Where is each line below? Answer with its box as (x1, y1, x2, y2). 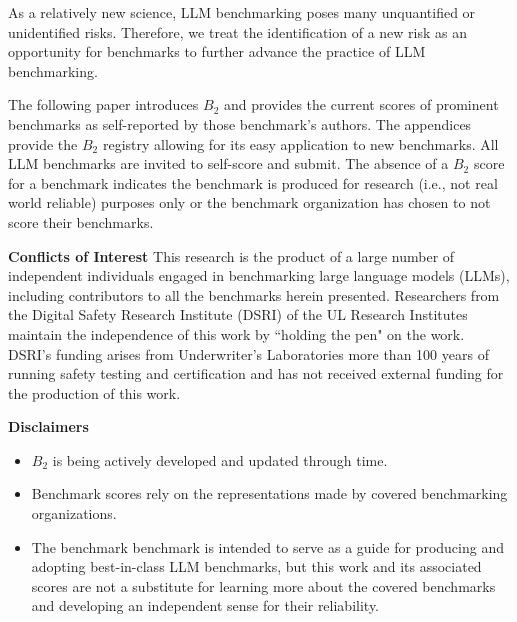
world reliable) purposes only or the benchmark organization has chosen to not (8, 192, 491, 213)
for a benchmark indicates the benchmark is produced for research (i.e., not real (8, 172, 498, 193)
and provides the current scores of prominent (224, 94, 499, 115)
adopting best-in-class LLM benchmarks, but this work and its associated (31, 556, 482, 577)
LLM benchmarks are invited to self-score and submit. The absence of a (8, 153, 449, 174)
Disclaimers (8, 416, 89, 437)
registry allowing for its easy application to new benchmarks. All (102, 133, 499, 154)
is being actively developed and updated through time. (52, 449, 388, 470)
